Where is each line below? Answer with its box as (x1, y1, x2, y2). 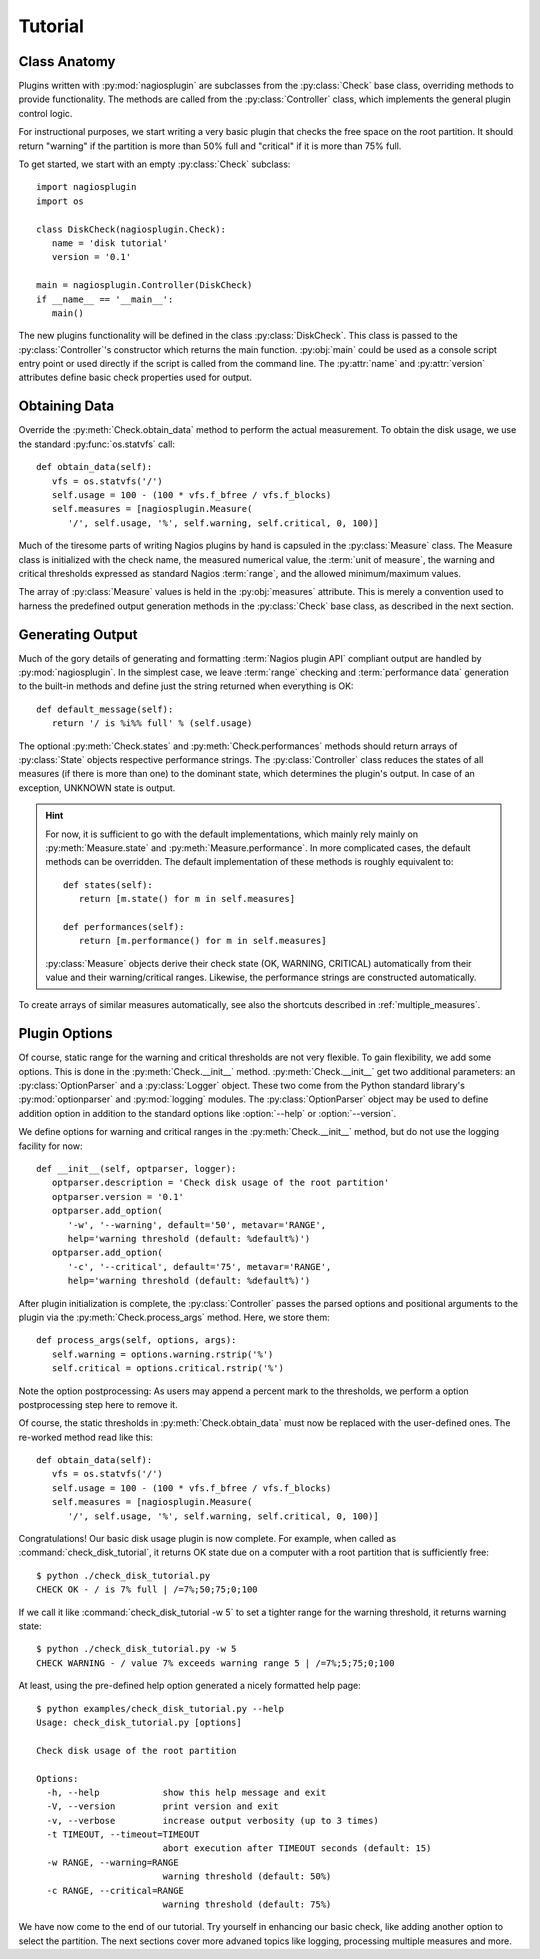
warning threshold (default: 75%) (162, 1899, 332, 1910)
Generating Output (18, 626, 138, 643)
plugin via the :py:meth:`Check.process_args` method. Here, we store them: (18, 1311, 330, 1323)
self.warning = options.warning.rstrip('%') (51, 1348, 274, 1360)
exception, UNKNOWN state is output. (18, 781, 176, 794)
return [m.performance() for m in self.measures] (78, 935, 327, 947)
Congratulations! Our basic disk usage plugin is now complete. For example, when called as (18, 1533, 397, 1545)
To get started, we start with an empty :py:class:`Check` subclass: (18, 158, 291, 170)
